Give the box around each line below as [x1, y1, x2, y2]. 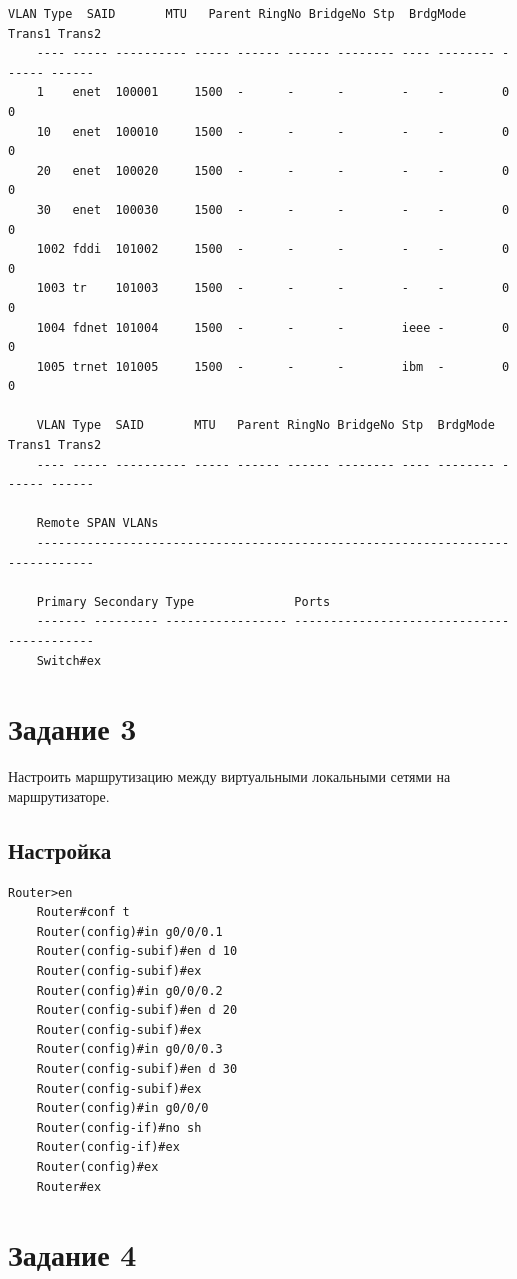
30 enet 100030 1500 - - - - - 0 [36, 202, 510, 217]
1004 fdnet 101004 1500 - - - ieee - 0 [36, 320, 510, 335]
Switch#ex [36, 653, 102, 668]
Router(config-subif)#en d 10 [36, 944, 238, 959]
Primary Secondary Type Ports [36, 594, 331, 609]
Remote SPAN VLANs [36, 516, 159, 531]
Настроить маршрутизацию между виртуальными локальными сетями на [8, 766, 451, 787]
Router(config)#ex [36, 1160, 159, 1175]
